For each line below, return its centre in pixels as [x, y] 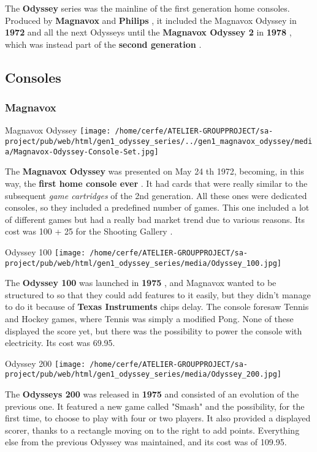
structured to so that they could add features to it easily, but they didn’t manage [158, 294]
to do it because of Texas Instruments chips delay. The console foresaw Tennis [157, 307]
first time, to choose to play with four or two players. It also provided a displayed [158, 418]
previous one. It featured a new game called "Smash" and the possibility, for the [155, 406]
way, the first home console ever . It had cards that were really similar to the [156, 183]
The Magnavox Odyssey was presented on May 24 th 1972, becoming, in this [155, 171]
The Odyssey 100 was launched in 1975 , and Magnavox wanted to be [141, 283]
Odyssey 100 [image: [45, 251]
